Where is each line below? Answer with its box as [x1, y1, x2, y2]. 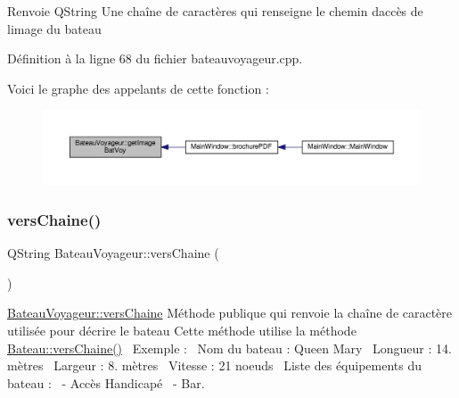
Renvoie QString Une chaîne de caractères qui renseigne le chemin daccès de [7, 2, 423, 20]
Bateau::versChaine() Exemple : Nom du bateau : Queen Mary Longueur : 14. [7, 338, 452, 357]
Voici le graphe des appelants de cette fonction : [7, 79, 269, 97]
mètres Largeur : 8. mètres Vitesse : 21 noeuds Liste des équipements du [7, 356, 422, 375]
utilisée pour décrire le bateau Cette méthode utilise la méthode [7, 321, 357, 340]
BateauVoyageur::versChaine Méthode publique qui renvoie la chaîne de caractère [7, 303, 453, 322]
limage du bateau [7, 19, 102, 37]
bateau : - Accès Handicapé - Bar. [7, 373, 205, 392]
